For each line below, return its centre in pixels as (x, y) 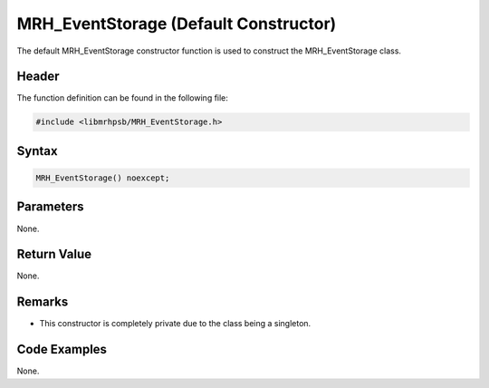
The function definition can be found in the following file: (122, 98)
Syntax (37, 151)
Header (38, 77)
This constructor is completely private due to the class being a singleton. (175, 324)
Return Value (54, 254)
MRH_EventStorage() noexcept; (103, 178)
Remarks (43, 302)
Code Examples (62, 349)
